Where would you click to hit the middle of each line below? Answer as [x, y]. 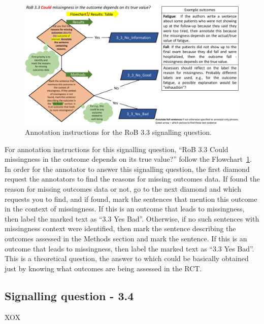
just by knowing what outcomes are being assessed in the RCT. [103, 268]
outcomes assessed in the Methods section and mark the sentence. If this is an [126, 239]
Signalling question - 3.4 [69, 295]
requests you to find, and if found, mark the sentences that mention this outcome [131, 199]
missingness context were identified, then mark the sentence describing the [120, 228]
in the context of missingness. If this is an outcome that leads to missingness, [125, 209]
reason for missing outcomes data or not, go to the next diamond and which [123, 189]
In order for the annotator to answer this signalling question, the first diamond [127, 169]
